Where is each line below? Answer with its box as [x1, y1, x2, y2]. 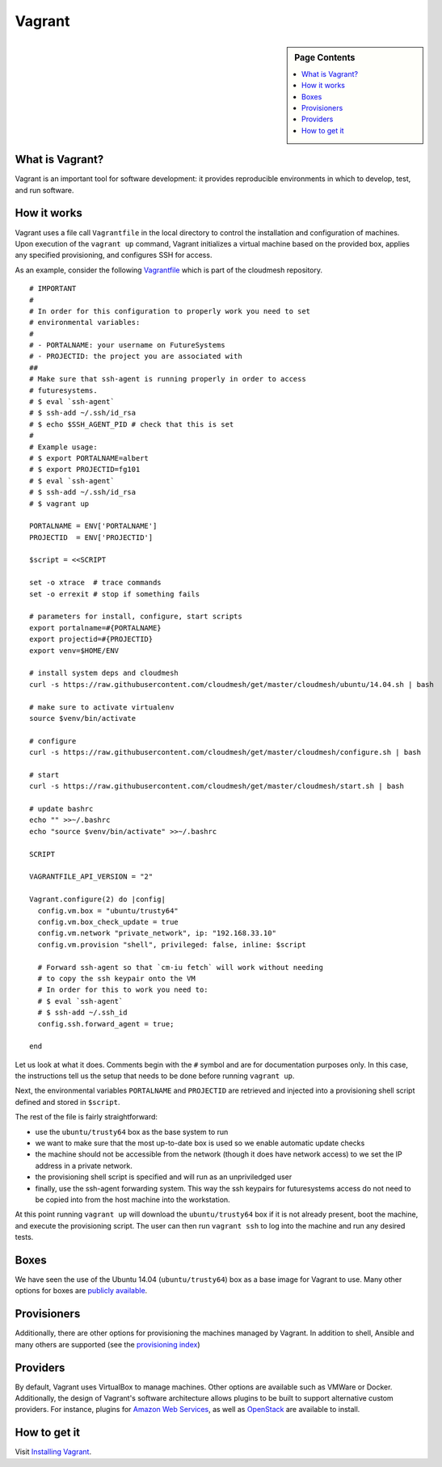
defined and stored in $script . [15, 1097, 120, 1107]
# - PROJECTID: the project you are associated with [29, 352, 242, 361]
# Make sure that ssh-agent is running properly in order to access [29, 374, 306, 384]
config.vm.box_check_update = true [37, 917, 179, 926]
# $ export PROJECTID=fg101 [29, 465, 141, 474]
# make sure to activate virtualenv [29, 702, 175, 711]
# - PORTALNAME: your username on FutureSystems [29, 340, 225, 350]
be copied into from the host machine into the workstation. [35, 1195, 230, 1204]
